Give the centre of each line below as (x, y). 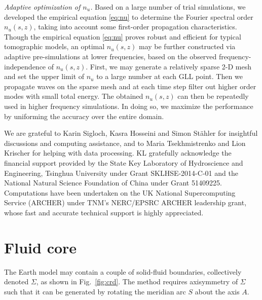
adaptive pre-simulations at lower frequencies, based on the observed (110, 56)
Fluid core (41, 247)
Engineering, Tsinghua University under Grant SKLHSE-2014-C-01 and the (121, 173)
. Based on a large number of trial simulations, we (168, 7)
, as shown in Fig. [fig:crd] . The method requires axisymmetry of (137, 282)
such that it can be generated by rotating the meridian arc (95, 291)
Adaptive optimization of (42, 7)
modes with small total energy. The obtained (74, 96)
